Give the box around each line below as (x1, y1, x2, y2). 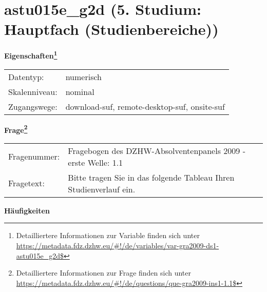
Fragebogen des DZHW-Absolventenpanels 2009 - (68, 144, 245, 157)
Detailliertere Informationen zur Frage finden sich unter (16, 267, 192, 278)
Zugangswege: (8, 100, 58, 112)
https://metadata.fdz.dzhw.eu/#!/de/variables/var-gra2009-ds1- (16, 240, 219, 250)
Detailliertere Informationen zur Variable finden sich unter (16, 230, 200, 241)
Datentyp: (8, 70, 44, 83)
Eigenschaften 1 (4, 49, 58, 61)
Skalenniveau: (8, 85, 58, 98)
